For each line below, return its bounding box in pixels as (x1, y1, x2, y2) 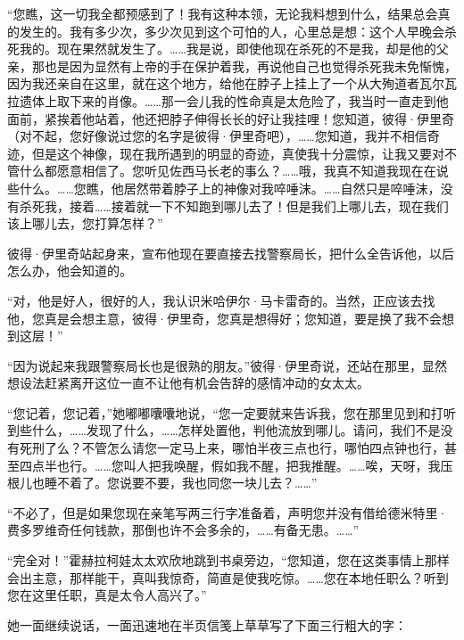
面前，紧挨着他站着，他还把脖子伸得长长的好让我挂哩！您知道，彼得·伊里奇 (7, 109, 454, 127)
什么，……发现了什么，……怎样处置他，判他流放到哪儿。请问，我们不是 (31, 421, 441, 439)
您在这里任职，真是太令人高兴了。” (7, 586, 207, 604)
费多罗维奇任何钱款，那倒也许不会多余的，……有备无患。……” (7, 521, 360, 539)
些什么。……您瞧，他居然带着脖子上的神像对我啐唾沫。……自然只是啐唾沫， (7, 178, 441, 197)
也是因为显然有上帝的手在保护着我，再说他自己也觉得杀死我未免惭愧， (44, 56, 457, 75)
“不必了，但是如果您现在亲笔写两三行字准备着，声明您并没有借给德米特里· (7, 503, 448, 521)
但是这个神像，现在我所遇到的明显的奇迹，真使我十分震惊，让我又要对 (31, 144, 444, 162)
